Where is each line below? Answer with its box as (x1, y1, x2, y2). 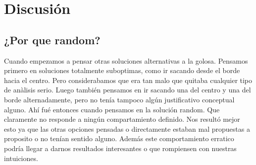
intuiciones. (4, 153, 38, 163)
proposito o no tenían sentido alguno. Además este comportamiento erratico (4, 133, 234, 144)
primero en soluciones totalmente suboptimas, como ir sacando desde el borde (4, 65, 240, 76)
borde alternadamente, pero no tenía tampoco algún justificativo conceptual (4, 94, 235, 104)
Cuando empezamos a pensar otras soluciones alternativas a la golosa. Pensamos (4, 55, 248, 66)
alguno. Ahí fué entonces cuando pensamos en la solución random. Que (4, 104, 220, 114)
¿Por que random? (4, 32, 101, 47)
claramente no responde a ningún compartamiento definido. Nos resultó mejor (4, 114, 240, 124)
